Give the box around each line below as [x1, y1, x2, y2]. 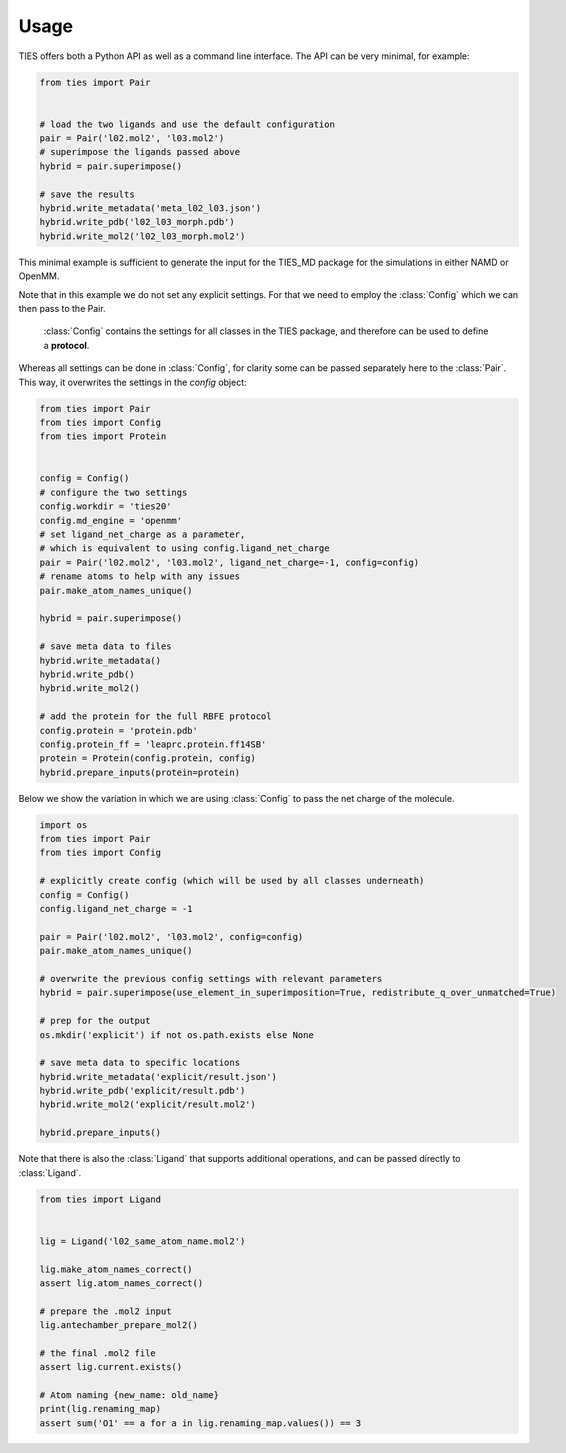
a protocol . [43, 339, 90, 351]
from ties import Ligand [39, 1193, 162, 1205]
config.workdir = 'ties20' [39, 501, 172, 512]
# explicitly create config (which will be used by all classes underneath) [39, 875, 425, 887]
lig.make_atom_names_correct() [39, 1263, 194, 1275]
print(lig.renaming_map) [39, 1403, 162, 1415]
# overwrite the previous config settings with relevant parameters [39, 973, 383, 984]
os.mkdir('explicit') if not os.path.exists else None [39, 1029, 314, 1040]
